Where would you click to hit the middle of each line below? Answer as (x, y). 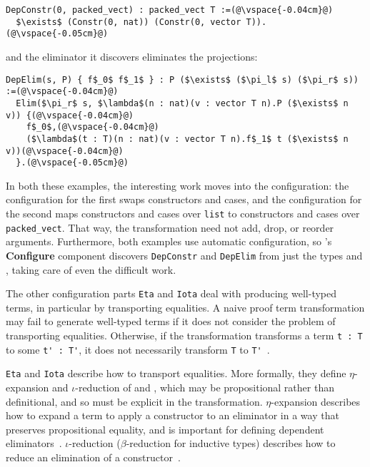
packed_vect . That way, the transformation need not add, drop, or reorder (170, 227)
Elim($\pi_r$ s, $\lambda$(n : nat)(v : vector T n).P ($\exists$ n (182, 103)
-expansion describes (316, 401)
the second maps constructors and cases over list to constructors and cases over (183, 213)
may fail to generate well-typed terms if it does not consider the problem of (171, 321)
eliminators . (34, 443)
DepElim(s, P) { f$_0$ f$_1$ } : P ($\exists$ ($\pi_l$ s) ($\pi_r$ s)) (182, 79)
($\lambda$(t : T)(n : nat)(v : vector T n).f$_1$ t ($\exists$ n (187, 139)
